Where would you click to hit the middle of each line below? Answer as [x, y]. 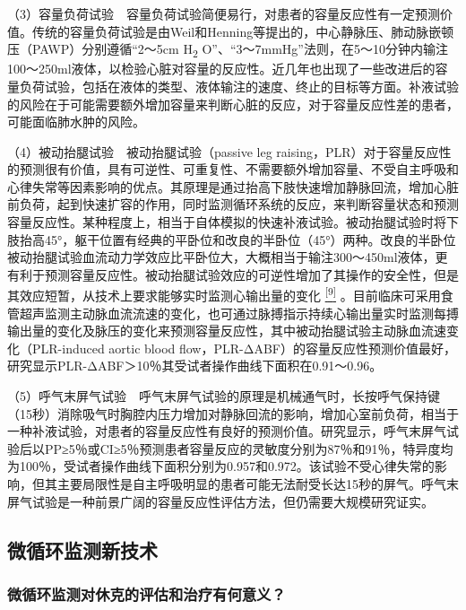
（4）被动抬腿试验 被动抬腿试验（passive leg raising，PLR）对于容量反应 [223, 151]
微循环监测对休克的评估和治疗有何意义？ [147, 593]
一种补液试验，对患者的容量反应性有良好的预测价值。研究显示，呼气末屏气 [227, 431]
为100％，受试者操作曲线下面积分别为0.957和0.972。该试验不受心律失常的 [221, 466]
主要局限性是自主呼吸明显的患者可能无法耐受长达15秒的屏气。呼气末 [258, 484]
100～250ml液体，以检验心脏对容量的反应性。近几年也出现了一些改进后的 [221, 69]
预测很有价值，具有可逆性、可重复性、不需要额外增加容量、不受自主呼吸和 [239, 169]
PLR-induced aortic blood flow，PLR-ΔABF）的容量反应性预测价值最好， [244, 348]
